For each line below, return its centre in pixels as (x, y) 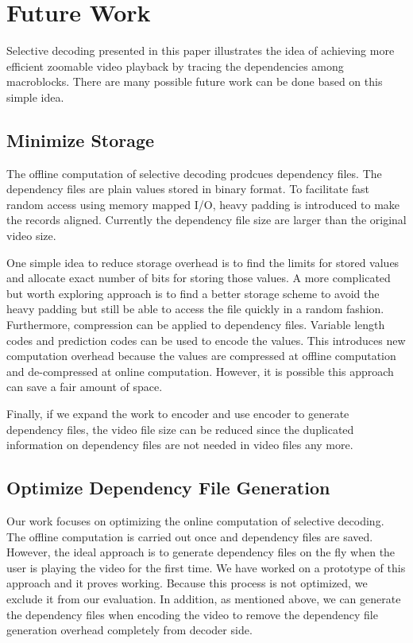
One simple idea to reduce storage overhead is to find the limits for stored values (203, 262)
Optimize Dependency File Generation (168, 488)
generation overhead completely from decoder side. (129, 630)
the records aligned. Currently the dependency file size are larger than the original (206, 220)
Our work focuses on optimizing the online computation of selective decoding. (195, 521)
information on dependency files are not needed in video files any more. (180, 445)
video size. (31, 236)
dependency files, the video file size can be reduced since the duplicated (180, 429)
